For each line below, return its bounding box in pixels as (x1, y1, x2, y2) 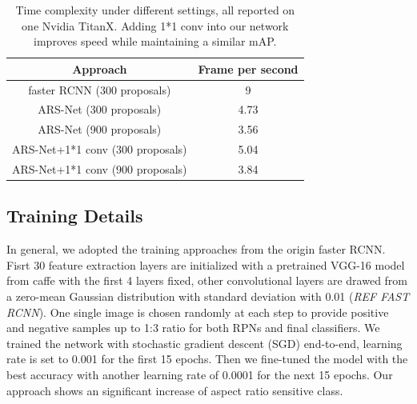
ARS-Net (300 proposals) (38, 101, 162, 118)
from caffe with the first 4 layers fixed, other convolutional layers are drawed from (6, 272, 408, 289)
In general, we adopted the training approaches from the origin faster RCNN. (6, 241, 386, 258)
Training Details (6, 203, 143, 228)
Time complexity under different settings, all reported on (15, 2, 295, 18)
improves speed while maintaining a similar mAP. (34, 33, 277, 50)
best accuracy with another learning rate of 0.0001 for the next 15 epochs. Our (6, 366, 393, 383)
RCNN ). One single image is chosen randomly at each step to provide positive (6, 303, 389, 320)
